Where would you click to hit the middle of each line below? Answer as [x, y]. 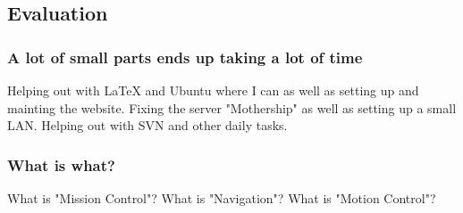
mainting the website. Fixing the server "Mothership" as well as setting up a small [232, 107]
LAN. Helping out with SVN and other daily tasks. [147, 125]
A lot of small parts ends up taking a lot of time [185, 57]
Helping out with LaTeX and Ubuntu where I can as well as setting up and [213, 90]
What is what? [61, 164]
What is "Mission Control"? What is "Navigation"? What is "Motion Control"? [222, 198]
